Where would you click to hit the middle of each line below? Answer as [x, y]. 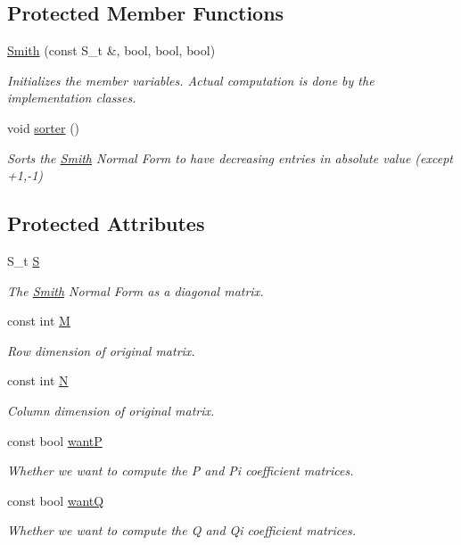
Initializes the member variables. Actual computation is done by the [191, 80]
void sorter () [44, 127]
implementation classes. [72, 98]
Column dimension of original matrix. [111, 410]
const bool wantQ [56, 500]
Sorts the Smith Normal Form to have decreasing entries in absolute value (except [230, 157]
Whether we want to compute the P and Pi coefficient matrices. [181, 471]
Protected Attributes [106, 223]
